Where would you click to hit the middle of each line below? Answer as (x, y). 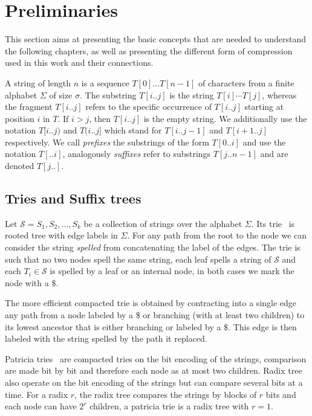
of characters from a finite (246, 82)
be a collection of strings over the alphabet (163, 223)
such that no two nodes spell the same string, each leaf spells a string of (138, 259)
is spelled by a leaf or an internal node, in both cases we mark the (172, 271)
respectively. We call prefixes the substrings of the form (107, 142)
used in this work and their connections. (79, 62)
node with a (27, 282)
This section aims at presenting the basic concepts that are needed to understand (156, 39)
